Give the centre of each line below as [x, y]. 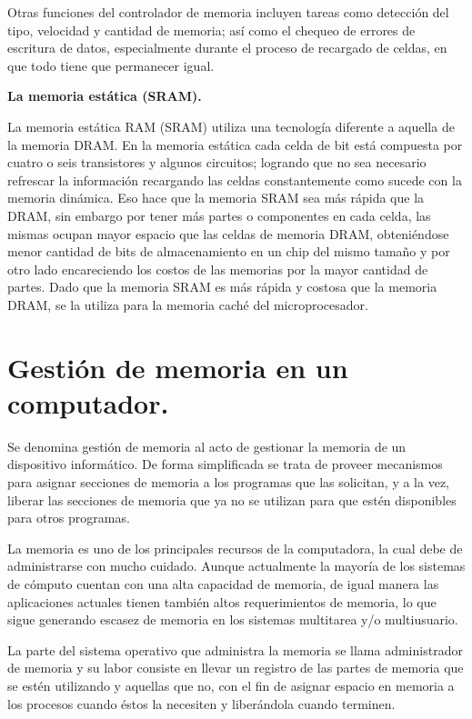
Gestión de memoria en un [178, 367]
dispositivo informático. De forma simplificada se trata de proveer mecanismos [225, 464]
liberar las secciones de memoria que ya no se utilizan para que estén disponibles [232, 499]
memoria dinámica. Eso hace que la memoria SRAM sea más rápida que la [216, 198]
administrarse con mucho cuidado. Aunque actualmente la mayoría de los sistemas [236, 566]
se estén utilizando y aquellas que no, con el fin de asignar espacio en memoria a [231, 685]
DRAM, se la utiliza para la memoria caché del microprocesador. [188, 304]
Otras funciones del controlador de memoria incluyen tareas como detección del [228, 12]
